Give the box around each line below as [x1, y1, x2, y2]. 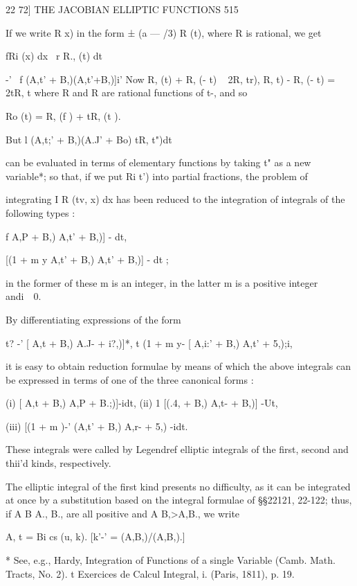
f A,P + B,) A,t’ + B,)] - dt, [6, 229, 127, 243]
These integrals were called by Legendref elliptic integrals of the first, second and [6, 442, 349, 456]
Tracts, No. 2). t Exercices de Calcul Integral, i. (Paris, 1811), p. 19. [6, 566, 295, 580]
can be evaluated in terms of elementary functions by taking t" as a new [6, 155, 311, 170]
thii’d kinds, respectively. [6, 456, 111, 470]
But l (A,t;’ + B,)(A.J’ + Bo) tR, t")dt [6, 132, 172, 146]
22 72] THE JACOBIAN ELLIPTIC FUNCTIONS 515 [6, 2, 239, 16]
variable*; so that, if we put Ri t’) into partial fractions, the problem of [6, 168, 308, 183]
